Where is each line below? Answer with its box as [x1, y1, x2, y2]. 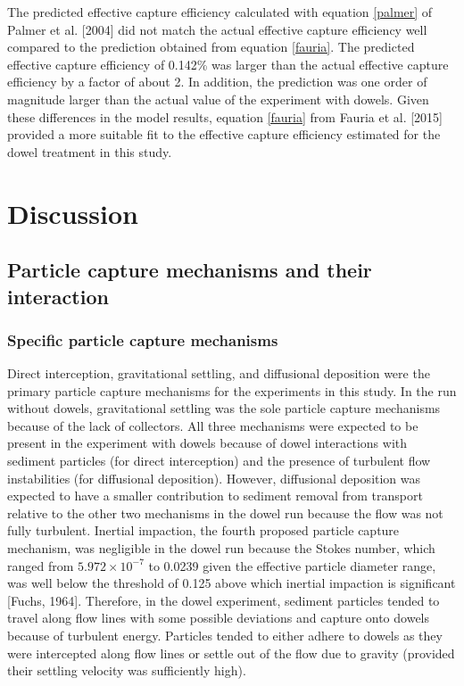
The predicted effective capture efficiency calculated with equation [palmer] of [7, 3, 433, 21]
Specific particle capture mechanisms [7, 328, 278, 351]
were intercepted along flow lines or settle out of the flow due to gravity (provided [7, 643, 455, 662]
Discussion [7, 194, 138, 231]
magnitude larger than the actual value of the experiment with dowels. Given [7, 89, 429, 108]
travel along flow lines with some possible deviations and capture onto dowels [7, 608, 430, 627]
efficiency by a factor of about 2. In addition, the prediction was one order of [7, 72, 427, 91]
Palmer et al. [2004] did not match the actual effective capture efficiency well [7, 20, 427, 38]
